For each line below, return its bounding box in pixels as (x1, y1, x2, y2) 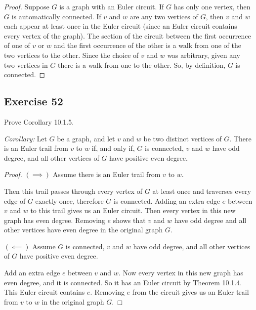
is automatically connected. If (11, 11, 101, 21)
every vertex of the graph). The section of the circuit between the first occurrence (4, 30, 251, 41)
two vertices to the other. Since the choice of (4, 49, 139, 60)
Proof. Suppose (4, 1, 49, 11)
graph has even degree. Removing (4, 215, 105, 225)
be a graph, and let (57, 133, 115, 143)
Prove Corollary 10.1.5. (4, 116, 74, 127)
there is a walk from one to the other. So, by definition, (58, 59, 226, 70)
